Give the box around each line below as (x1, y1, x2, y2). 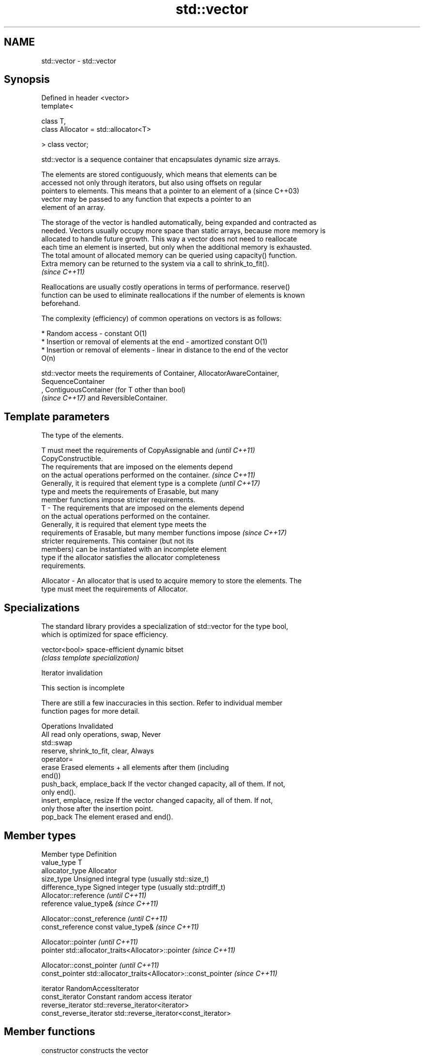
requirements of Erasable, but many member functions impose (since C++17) (41, 528, 287, 537)
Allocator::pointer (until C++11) (41, 937, 138, 946)
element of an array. (41, 203, 106, 212)
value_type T (41, 858, 82, 866)
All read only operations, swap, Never (41, 730, 161, 739)
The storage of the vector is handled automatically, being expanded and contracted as (41, 218, 317, 227)
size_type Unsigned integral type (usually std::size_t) (41, 874, 209, 883)
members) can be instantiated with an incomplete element (41, 545, 227, 554)
